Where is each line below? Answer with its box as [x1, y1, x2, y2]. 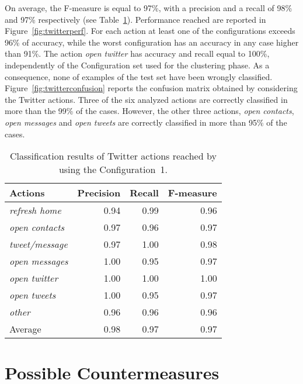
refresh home [9, 203, 61, 217]
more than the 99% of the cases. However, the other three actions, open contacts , [5, 105, 294, 117]
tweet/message [9, 237, 68, 251]
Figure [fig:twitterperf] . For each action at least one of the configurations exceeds [5, 25, 295, 37]
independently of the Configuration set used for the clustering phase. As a [5, 58, 270, 71]
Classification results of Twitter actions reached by [9, 149, 217, 163]
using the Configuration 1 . [58, 162, 168, 177]
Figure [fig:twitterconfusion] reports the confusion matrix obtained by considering [5, 82, 298, 94]
